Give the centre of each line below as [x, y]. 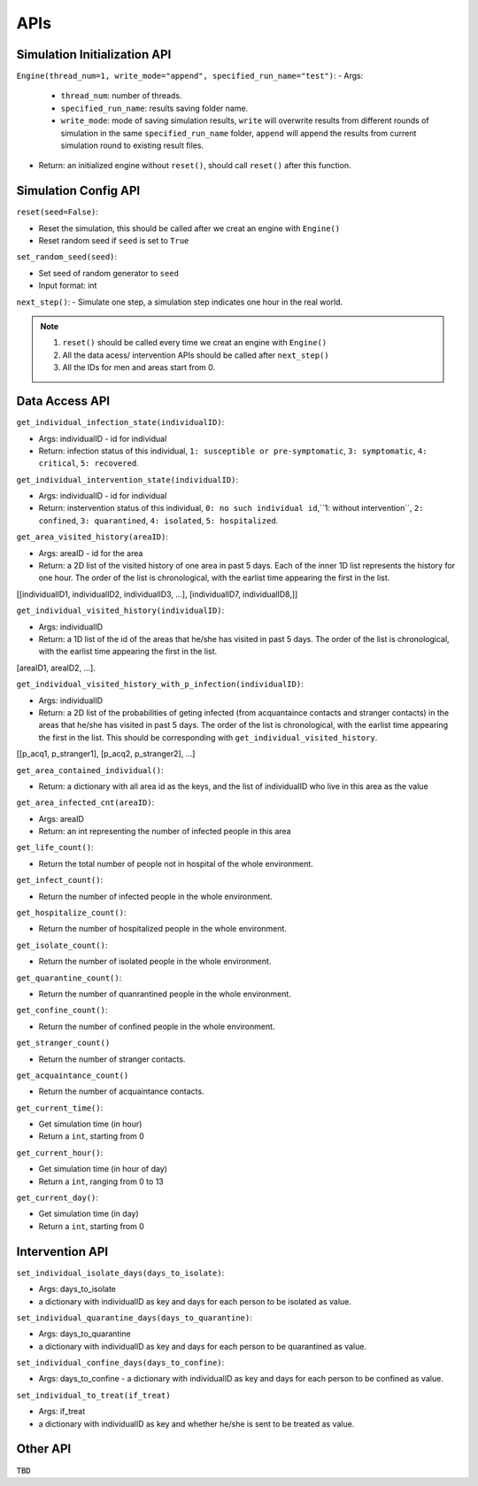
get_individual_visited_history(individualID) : [120, 610]
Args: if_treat [62, 1412]
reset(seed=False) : [58, 212]
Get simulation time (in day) [89, 1214]
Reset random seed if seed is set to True [114, 241]
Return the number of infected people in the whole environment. [156, 896]
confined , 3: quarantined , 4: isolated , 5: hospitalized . [158, 520]
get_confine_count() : [62, 1010]
